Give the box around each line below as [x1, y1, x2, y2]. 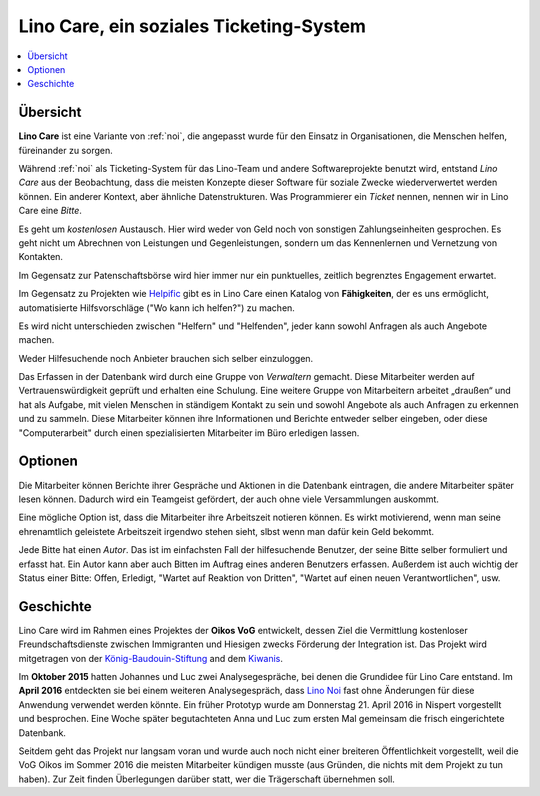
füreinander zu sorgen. [18, 144, 114, 156]
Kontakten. [18, 251, 64, 263]
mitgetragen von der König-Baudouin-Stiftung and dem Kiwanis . [18, 652, 284, 664]
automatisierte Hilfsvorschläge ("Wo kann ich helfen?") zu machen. [18, 301, 295, 314]
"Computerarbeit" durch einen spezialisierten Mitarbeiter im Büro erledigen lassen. [18, 426, 360, 439]
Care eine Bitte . [18, 205, 82, 217]
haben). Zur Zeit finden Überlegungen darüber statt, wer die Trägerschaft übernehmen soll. [18, 773, 395, 785]
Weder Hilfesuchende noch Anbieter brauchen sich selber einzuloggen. [18, 352, 314, 364]
